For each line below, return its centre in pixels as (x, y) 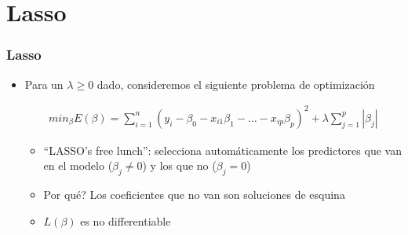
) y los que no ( (179, 165)
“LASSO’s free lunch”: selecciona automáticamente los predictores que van (222, 150)
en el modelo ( (78, 165)
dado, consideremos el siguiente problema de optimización (236, 84)
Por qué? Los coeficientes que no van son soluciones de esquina (194, 195)
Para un (44, 84)
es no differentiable (126, 220)
